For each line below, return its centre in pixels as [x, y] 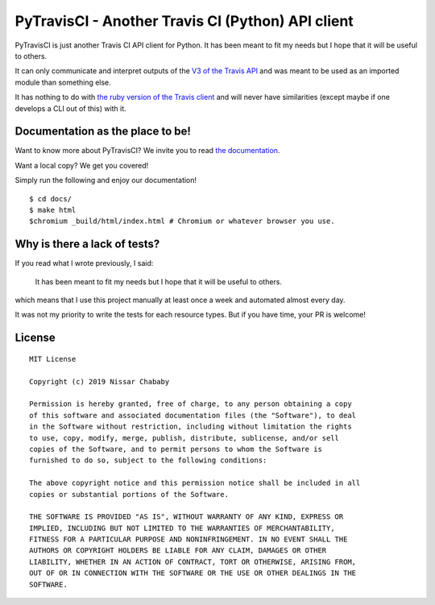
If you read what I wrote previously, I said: [84, 263]
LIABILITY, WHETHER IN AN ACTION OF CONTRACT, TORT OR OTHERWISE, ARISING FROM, [193, 561]
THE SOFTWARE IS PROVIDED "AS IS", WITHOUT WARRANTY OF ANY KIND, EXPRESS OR [186, 517]
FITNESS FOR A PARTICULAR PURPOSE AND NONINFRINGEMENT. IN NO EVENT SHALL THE [188, 539]
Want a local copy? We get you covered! [82, 165]
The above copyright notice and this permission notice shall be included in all [195, 483]
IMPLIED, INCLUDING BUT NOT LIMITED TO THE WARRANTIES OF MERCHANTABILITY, [182, 528]
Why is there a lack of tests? [87, 244]
